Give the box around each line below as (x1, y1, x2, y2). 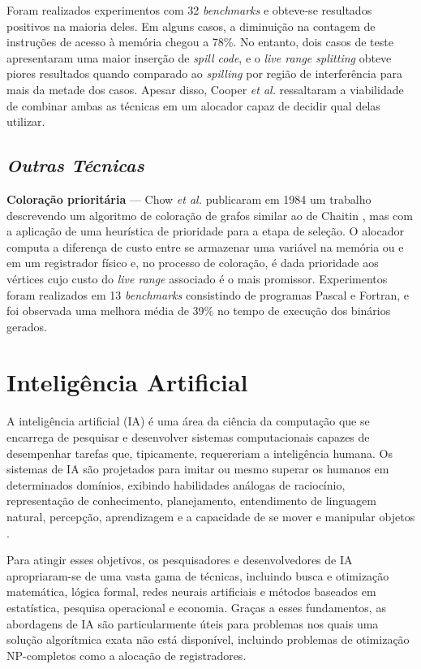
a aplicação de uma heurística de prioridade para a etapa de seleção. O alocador (6, 222, 404, 240)
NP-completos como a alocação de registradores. (6, 646, 247, 663)
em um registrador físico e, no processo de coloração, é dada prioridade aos (6, 254, 379, 271)
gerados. (6, 317, 47, 334)
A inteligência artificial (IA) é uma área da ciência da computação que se (6, 412, 370, 429)
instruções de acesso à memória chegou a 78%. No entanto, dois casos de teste (6, 33, 393, 50)
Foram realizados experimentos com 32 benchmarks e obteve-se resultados (6, 2, 372, 18)
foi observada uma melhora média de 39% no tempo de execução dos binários (6, 302, 391, 319)
